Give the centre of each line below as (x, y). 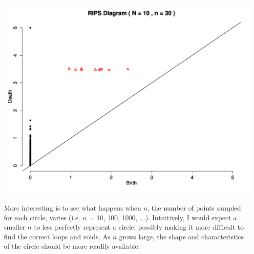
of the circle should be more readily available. (72, 246)
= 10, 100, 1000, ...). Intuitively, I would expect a (163, 217)
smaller (15, 227)
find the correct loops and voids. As (57, 236)
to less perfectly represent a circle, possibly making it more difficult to (139, 227)
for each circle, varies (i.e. (42, 217)
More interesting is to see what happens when (73, 207)
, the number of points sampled (194, 207)
